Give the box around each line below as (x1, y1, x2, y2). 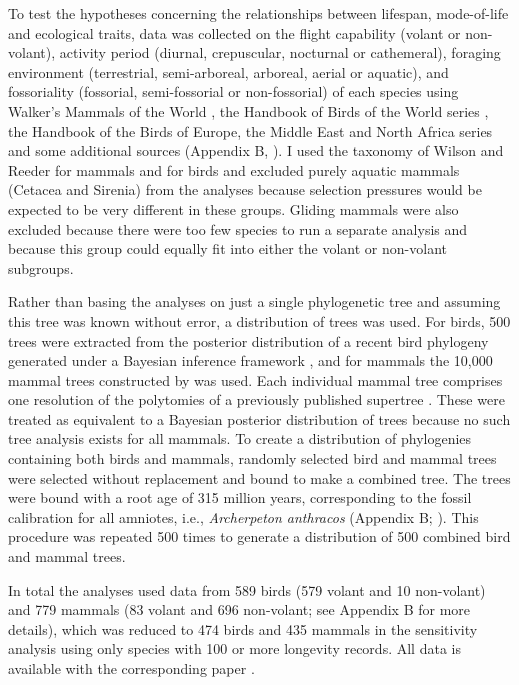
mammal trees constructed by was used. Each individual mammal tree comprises (8, 369, 503, 390)
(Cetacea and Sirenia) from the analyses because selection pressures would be (8, 179, 482, 200)
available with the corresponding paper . (8, 658, 255, 678)
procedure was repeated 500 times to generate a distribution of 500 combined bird (8, 526, 511, 547)
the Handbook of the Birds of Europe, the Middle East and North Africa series (8, 120, 493, 141)
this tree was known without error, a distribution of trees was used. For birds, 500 (8, 310, 511, 331)
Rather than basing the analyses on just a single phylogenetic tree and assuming (8, 291, 501, 312)
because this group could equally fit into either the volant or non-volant (8, 238, 447, 259)
